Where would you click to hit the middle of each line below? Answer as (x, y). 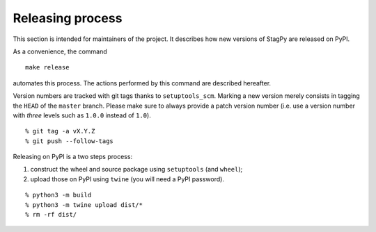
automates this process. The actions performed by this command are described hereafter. (142, 83)
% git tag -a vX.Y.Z (60, 131)
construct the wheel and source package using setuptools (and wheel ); (136, 169)
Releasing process (68, 18)
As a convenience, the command (60, 51)
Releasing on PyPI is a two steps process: (72, 157)
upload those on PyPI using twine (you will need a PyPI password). (127, 179)
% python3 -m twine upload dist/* (84, 205)
